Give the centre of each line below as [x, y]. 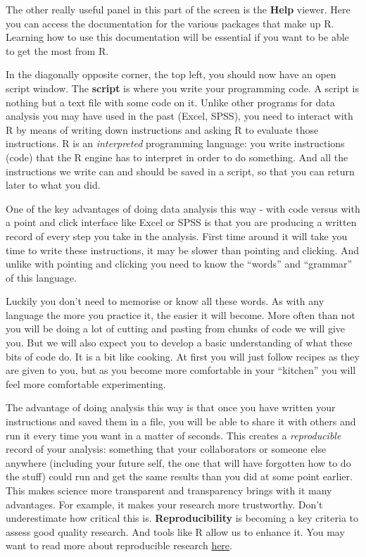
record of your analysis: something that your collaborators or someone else [166, 449]
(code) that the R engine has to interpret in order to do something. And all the [177, 157]
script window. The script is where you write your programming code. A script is [183, 88]
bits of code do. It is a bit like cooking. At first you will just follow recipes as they [183, 356]
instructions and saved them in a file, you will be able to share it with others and [181, 421]
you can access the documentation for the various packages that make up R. [170, 23]
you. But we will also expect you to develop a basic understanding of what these [179, 343]
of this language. [41, 277]
